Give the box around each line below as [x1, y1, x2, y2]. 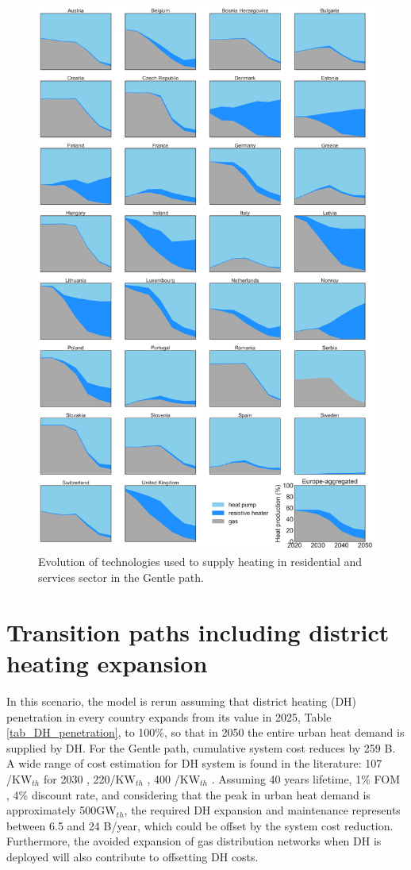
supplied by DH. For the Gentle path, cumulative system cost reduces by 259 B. [6, 739, 396, 756]
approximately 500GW [6, 802, 117, 818]
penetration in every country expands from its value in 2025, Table [6, 708, 332, 725]
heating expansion [6, 647, 208, 679]
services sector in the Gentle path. [38, 569, 204, 586]
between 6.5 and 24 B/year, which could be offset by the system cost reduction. [6, 817, 394, 833]
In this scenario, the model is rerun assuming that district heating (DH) [6, 692, 357, 709]
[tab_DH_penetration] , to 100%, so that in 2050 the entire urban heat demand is [6, 724, 405, 741]
